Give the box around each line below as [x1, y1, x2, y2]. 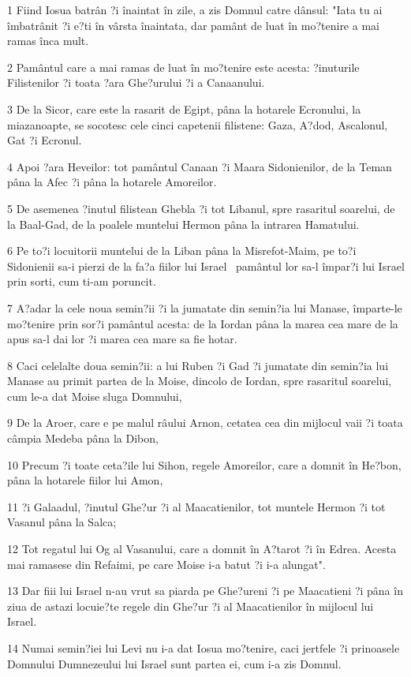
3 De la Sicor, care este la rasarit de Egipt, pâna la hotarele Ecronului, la [7, 100, 361, 117]
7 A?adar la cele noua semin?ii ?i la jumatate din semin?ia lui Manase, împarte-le [7, 299, 402, 316]
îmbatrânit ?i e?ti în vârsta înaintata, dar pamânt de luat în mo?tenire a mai [7, 17, 379, 33]
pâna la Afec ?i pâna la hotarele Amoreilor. [7, 174, 217, 190]
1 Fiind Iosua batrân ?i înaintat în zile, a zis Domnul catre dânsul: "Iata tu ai [7, 2, 383, 17]
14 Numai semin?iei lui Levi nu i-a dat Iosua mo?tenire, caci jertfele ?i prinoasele [7, 640, 400, 656]
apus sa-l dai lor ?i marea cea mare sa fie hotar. [7, 331, 237, 347]
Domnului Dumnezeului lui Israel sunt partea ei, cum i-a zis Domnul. [7, 655, 342, 671]
